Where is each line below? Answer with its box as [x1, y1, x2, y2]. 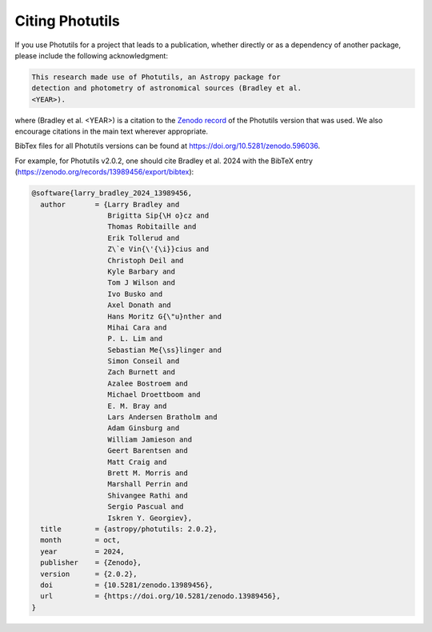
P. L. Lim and [107, 334, 163, 343]
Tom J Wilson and [107, 278, 176, 287]
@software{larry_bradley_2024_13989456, [31, 189, 192, 198]
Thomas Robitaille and [107, 222, 197, 231]
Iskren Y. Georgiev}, [107, 513, 192, 522]
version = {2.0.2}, [40, 569, 138, 578]
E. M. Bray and [107, 401, 167, 410]
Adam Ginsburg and [107, 424, 180, 433]
